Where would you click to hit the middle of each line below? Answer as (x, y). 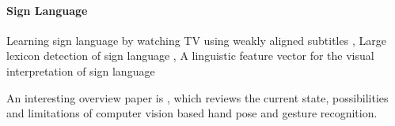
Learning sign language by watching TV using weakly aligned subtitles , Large (196, 40)
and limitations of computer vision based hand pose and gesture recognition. (192, 113)
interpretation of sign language (81, 70)
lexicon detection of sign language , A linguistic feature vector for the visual (190, 56)
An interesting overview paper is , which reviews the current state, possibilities (197, 97)
